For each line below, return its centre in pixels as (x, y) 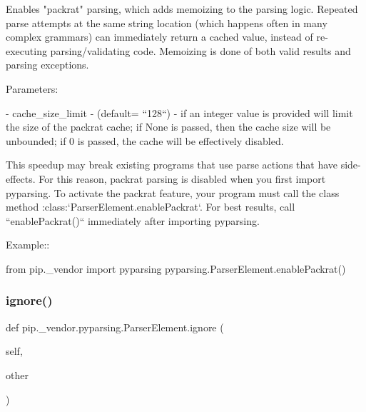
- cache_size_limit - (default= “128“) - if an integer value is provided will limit (179, 112)
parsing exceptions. (47, 65)
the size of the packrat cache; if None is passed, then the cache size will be (168, 127)
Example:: (28, 245)
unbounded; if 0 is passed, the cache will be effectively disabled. (145, 140)
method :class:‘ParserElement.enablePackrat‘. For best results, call (151, 207)
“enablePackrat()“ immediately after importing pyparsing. (133, 220)
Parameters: (32, 88)
